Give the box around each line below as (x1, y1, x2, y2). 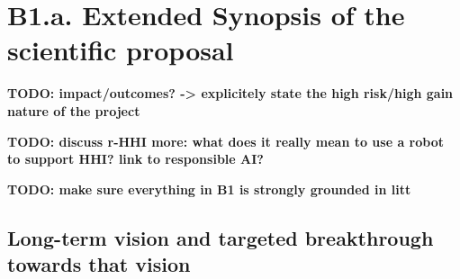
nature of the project (7, 101, 140, 120)
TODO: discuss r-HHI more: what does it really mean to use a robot (7, 131, 444, 150)
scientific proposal (7, 31, 234, 68)
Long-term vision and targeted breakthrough (7, 223, 434, 251)
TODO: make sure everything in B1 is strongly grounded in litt (7, 179, 411, 198)
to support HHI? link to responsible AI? (7, 149, 264, 168)
